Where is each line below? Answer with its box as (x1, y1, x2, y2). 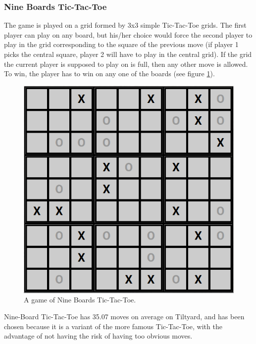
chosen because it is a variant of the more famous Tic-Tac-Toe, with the (4, 321, 222, 331)
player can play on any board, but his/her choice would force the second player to (4, 29, 253, 40)
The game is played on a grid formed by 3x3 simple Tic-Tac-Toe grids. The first (4, 20, 247, 30)
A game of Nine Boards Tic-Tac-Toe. (24, 295, 136, 305)
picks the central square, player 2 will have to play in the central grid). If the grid (4, 49, 252, 59)
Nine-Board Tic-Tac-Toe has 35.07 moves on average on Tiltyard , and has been (4, 311, 245, 321)
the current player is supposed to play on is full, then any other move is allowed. (4, 58, 248, 69)
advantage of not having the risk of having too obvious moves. (4, 331, 193, 341)
